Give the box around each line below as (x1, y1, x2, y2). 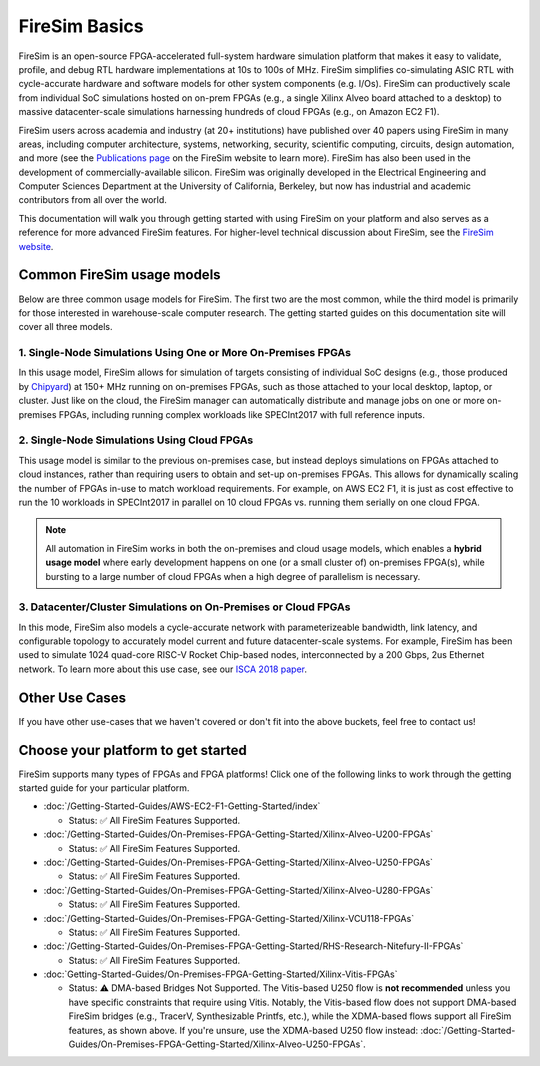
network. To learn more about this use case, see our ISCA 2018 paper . (18, 663, 308, 675)
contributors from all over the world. (18, 194, 167, 206)
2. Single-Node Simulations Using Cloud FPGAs (18, 433, 254, 447)
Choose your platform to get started (18, 741, 247, 759)
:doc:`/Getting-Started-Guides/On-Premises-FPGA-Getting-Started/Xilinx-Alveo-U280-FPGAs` (43, 884, 434, 896)
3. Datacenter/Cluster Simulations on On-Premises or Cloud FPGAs (18, 600, 351, 614)
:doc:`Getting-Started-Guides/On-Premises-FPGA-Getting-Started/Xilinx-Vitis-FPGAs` (43, 968, 398, 980)
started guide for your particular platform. (18, 782, 190, 794)
